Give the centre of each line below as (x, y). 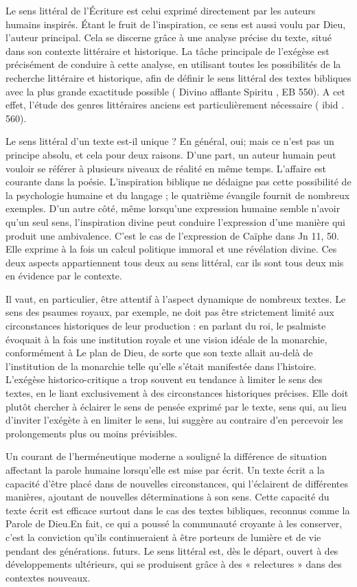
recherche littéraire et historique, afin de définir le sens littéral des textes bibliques (178, 77)
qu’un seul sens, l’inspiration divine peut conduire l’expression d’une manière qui (175, 221)
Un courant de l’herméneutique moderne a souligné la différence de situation (166, 456)
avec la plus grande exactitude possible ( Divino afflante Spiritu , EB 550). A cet (175, 91)
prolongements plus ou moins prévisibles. (92, 433)
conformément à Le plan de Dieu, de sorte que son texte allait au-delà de (159, 353)
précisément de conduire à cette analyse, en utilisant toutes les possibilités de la (173, 64)
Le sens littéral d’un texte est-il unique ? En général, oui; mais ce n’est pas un (170, 141)
